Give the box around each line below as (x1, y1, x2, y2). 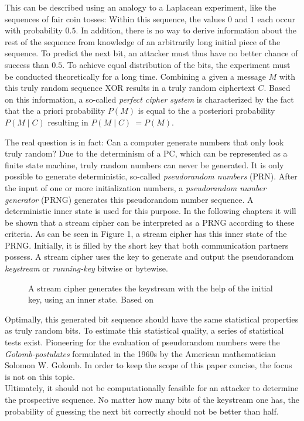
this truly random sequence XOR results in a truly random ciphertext (5, 82, 255, 94)
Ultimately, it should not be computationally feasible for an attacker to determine (5, 382, 299, 394)
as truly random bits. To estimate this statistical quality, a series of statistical (5, 324, 284, 337)
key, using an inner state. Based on (28, 293, 153, 305)
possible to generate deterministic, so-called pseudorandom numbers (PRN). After (5, 170, 298, 182)
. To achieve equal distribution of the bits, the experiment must (62, 58, 291, 70)
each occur (257, 12, 296, 25)
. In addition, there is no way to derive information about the (76, 24, 297, 36)
